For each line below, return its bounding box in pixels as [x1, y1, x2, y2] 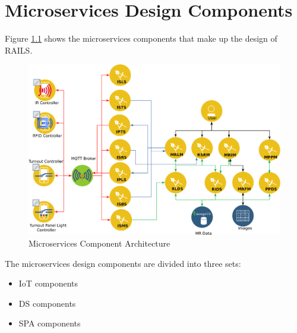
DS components [18, 297, 76, 309]
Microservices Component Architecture [29, 237, 170, 250]
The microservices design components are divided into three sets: [5, 257, 241, 269]
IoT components [18, 277, 78, 290]
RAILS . [5, 43, 33, 56]
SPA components [18, 317, 81, 329]
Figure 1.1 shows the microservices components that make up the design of [5, 32, 277, 45]
